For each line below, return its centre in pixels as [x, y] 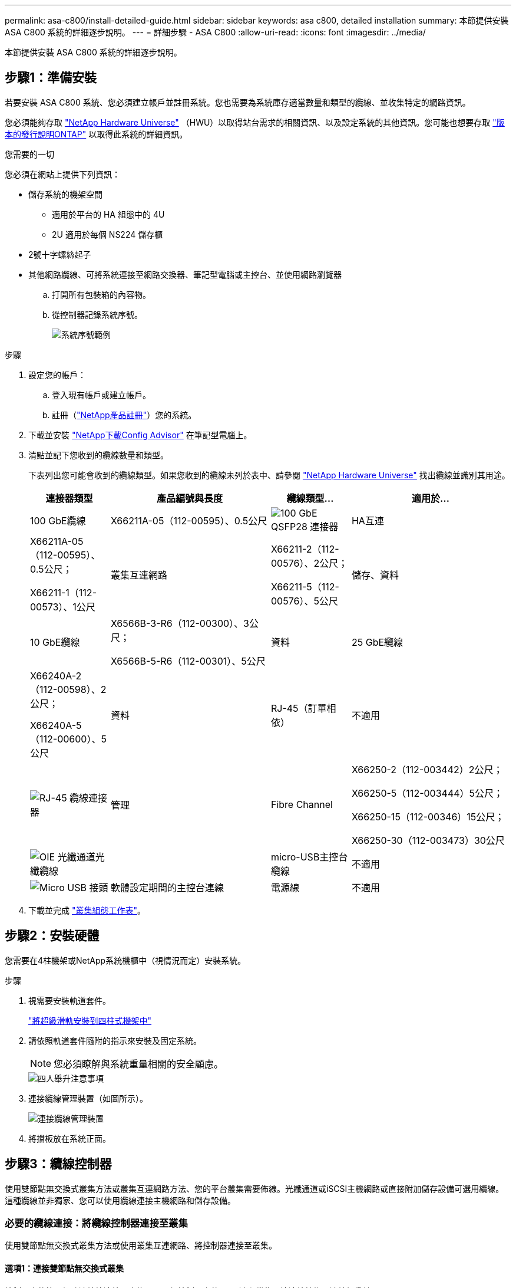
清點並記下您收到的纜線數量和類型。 [98, 455]
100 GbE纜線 [58, 520]
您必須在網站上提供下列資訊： [62, 174]
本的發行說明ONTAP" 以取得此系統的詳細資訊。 [96, 134]
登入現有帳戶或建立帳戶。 [101, 395]
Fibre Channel [302, 804]
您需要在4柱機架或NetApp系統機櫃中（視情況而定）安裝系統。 [125, 960]
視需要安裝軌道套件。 [70, 1000]
